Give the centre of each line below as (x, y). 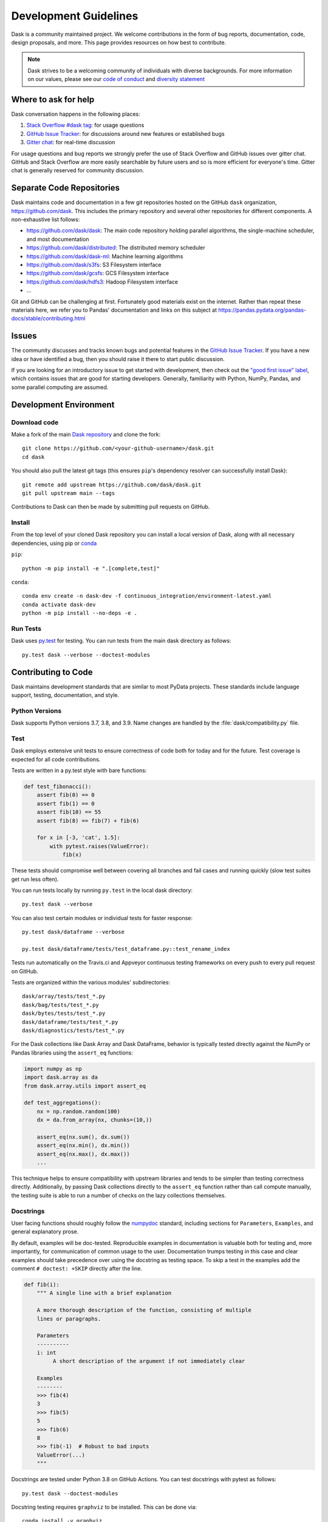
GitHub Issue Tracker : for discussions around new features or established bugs (125, 133)
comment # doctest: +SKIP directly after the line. (77, 1268)
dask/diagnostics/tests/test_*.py (73, 1031)
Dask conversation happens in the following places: (76, 114)
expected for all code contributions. (56, 759)
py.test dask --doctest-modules (70, 1493)
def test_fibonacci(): (58, 787)
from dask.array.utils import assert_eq (85, 1086)
